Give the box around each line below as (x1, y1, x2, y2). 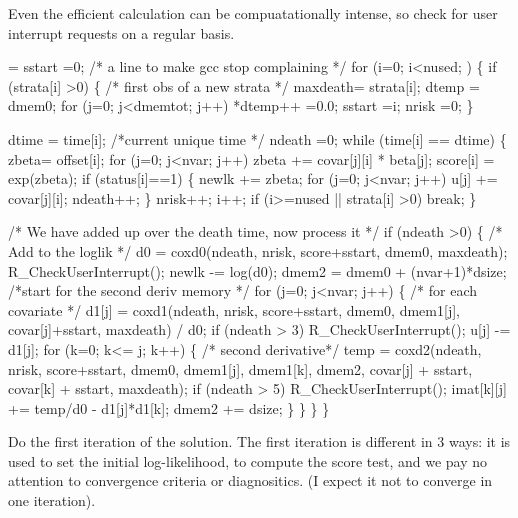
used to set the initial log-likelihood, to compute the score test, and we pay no (8, 450, 488, 471)
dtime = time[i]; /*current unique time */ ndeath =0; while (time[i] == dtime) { (8, 128, 507, 149)
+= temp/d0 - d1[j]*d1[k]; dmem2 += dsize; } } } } (8, 397, 330, 418)
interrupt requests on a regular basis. (8, 22, 235, 43)
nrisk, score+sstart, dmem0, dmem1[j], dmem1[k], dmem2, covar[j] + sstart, (8, 358, 473, 379)
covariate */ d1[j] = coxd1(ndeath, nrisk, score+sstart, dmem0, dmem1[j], (8, 299, 460, 320)
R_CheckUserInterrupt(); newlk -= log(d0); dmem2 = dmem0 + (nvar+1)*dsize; (8, 260, 507, 281)
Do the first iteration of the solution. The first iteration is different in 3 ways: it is (8, 431, 511, 452)
